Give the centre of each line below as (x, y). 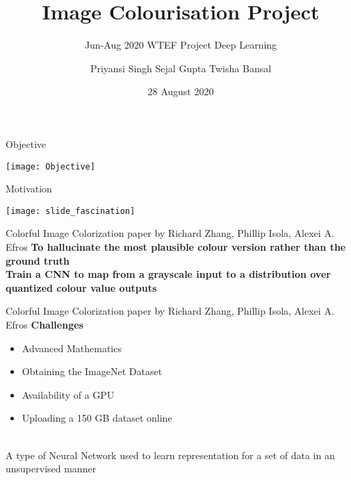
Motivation (29, 189)
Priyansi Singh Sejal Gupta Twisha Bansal (181, 68)
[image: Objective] (50, 166)
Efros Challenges (44, 324)
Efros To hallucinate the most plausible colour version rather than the (176, 247)
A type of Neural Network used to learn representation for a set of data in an (170, 455)
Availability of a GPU (68, 394)
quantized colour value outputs (81, 287)
